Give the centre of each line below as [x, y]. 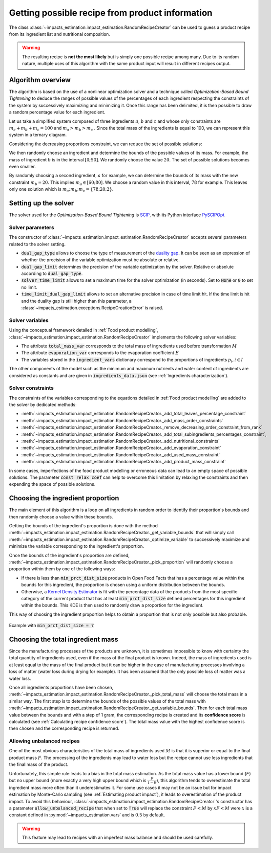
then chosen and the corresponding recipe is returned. [64, 728]
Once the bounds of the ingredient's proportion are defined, [69, 555]
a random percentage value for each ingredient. [57, 112]
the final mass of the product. [39, 764]
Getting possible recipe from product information [111, 13]
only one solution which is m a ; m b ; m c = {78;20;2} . [61, 190]
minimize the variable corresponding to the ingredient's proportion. [76, 546]
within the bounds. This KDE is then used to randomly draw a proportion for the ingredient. [112, 605]
